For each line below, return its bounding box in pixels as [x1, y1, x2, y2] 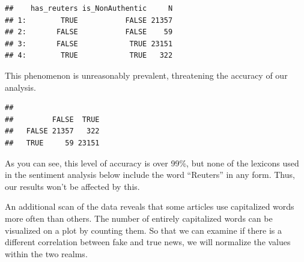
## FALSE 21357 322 [5, 127, 100, 136]
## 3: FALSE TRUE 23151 [5, 39, 173, 48]
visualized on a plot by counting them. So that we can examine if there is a [5, 224, 282, 236]
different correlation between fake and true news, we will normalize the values [5, 236, 291, 248]
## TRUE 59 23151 [5, 138, 100, 147]
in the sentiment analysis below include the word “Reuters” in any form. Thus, [5, 168, 295, 181]
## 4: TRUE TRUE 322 [5, 51, 173, 60]
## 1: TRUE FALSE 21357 [5, 16, 173, 25]
